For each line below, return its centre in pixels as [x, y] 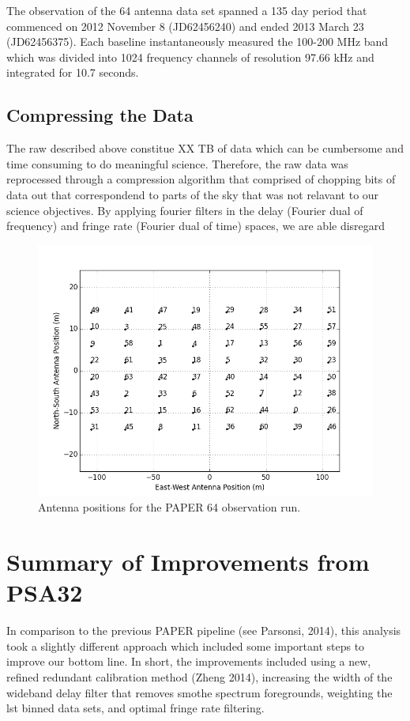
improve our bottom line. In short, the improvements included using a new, [189, 661]
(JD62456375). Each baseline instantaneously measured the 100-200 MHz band [197, 42]
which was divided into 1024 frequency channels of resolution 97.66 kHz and [190, 57]
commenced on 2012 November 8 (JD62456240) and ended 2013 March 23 [185, 26]
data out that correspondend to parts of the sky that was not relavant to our [193, 194]
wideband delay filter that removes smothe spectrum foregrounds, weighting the [199, 692]
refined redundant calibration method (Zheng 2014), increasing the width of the [199, 677]
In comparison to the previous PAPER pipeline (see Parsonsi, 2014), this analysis [204, 630]
